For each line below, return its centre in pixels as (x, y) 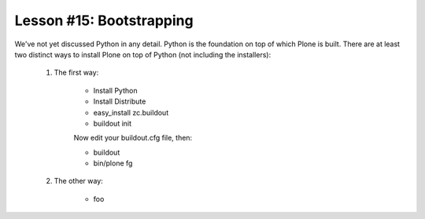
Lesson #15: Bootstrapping (104, 20)
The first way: (76, 73)
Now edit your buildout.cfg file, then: (133, 138)
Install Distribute (120, 101)
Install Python (115, 90)
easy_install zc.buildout (131, 112)
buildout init (113, 123)
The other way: (79, 181)
